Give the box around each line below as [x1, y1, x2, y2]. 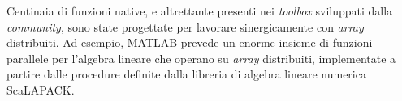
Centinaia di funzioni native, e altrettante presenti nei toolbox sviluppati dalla [6, 2, 393, 19]
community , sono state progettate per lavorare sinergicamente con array [6, 18, 364, 35]
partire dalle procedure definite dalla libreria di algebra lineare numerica [6, 65, 366, 82]
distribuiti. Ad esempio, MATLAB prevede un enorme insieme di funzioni [6, 34, 373, 51]
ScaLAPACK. [6, 81, 75, 98]
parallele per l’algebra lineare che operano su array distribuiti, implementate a [6, 49, 396, 66]
